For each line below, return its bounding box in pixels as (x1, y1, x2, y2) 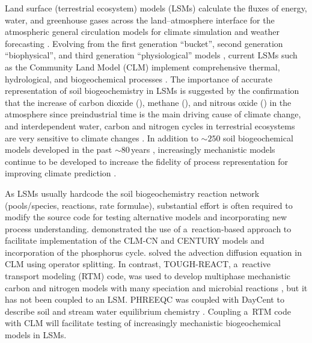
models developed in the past (5, 143, 112, 156)
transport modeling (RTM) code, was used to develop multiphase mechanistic (5, 270, 291, 282)
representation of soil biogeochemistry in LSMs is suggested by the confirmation (5, 84, 299, 97)
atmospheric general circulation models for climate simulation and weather (5, 25, 280, 38)
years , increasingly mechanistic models (131, 143, 275, 156)
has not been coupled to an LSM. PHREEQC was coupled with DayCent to (5, 293, 284, 306)
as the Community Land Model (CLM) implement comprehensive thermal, (5, 60, 280, 73)
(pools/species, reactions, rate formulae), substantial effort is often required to (5, 199, 293, 211)
